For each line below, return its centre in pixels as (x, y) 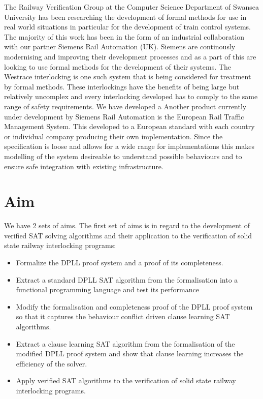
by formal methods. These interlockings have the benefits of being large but (122, 86)
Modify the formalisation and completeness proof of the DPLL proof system (134, 306)
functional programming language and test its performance (107, 289)
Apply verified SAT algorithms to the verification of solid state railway (126, 380)
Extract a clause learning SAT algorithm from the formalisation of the (125, 343)
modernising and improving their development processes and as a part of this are (130, 56)
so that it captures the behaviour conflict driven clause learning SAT (123, 316)
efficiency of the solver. (52, 363)
